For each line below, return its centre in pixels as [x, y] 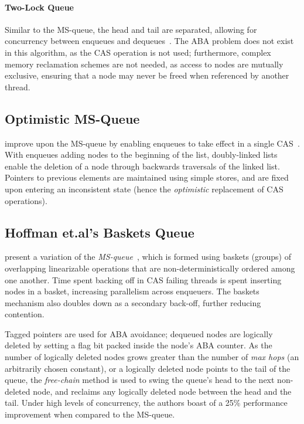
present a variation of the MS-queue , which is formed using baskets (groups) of [148, 257]
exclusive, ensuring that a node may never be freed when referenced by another [147, 75]
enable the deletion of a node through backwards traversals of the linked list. [142, 166]
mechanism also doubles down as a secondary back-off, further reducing [133, 302]
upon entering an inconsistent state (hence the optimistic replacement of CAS [144, 189]
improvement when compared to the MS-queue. [90, 414]
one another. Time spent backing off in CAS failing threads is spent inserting [143, 279]
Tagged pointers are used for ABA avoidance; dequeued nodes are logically [139, 333]
